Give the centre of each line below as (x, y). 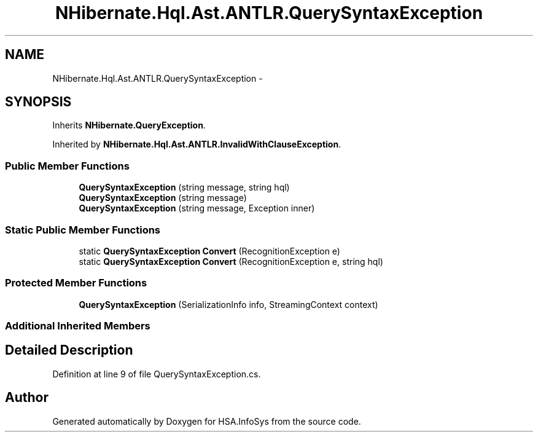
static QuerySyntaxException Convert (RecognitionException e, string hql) (231, 261)
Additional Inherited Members (78, 326)
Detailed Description (69, 350)
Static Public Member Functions (83, 230)
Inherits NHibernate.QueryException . (129, 125)
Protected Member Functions (76, 283)
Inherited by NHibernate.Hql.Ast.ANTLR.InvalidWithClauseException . (197, 144)
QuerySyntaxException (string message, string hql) (184, 187)
